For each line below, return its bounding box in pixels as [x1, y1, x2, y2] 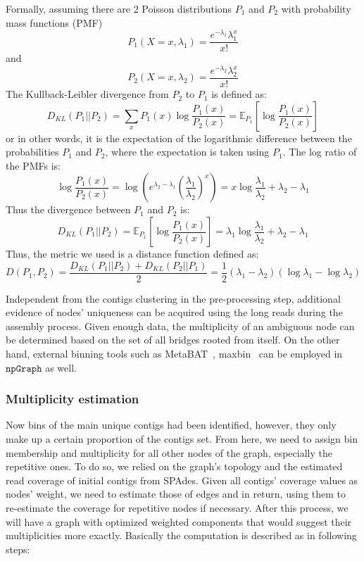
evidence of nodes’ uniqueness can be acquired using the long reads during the [6, 305, 343, 320]
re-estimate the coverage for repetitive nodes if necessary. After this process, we [6, 500, 349, 515]
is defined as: [211, 87, 267, 101]
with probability [281, 1, 351, 15]
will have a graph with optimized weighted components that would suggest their [6, 514, 352, 529]
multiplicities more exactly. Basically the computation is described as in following [6, 528, 357, 543]
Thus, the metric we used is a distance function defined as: [6, 246, 259, 261]
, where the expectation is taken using [105, 144, 270, 159]
